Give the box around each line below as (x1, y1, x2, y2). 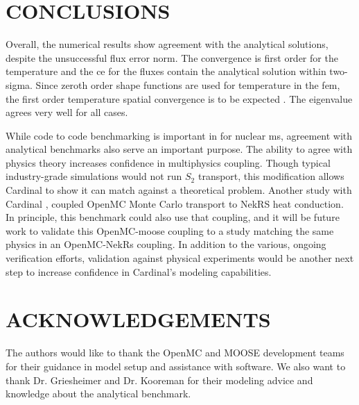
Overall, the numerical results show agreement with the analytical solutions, (6, 37, 329, 51)
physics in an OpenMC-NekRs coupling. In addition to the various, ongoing (6, 237, 326, 251)
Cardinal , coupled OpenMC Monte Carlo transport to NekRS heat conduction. (6, 196, 344, 210)
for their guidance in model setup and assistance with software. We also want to (6, 358, 346, 373)
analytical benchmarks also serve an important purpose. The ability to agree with (6, 142, 353, 156)
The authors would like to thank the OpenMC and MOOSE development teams (6, 345, 344, 360)
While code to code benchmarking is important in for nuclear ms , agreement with (6, 128, 353, 142)
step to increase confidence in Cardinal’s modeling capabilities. (6, 264, 272, 279)
